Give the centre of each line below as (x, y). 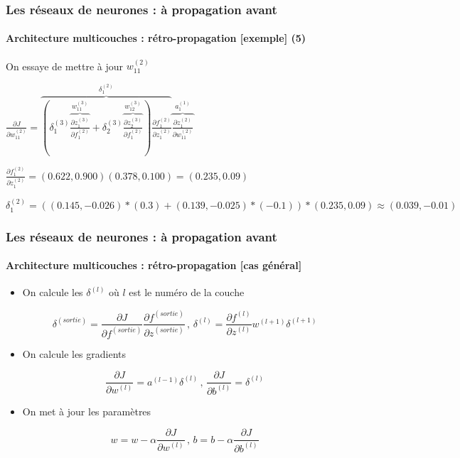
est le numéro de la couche (187, 292)
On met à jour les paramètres (87, 411)
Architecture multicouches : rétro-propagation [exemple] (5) (156, 38)
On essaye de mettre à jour (65, 66)
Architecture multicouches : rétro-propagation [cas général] (154, 265)
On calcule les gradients (74, 353)
